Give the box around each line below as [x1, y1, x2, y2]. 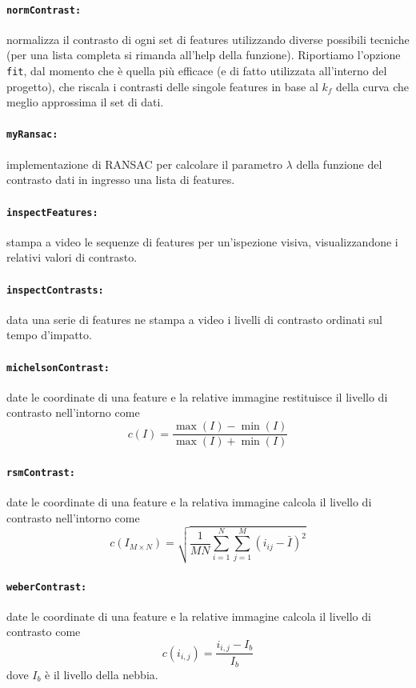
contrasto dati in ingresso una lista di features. [6, 171, 235, 188]
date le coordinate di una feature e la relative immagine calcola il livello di [6, 607, 371, 624]
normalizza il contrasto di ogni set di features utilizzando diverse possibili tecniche [6, 30, 410, 47]
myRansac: [6, 129, 58, 141]
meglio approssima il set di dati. [6, 94, 164, 110]
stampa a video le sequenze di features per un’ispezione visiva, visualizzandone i [6, 233, 398, 250]
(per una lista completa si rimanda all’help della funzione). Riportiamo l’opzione [6, 46, 401, 63]
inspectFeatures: [6, 206, 98, 218]
